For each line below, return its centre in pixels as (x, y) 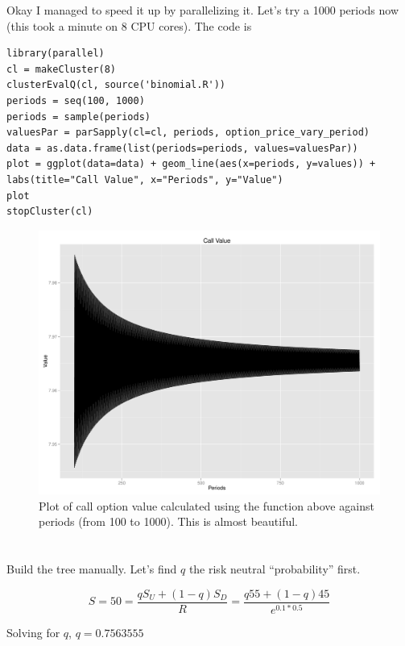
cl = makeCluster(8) (62, 69)
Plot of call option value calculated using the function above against (207, 505)
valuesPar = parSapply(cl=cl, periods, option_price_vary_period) (188, 133)
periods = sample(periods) (79, 117)
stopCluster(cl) (50, 212)
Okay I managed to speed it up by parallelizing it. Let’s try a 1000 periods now (203, 10)
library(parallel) (56, 54)
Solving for (33, 632)
